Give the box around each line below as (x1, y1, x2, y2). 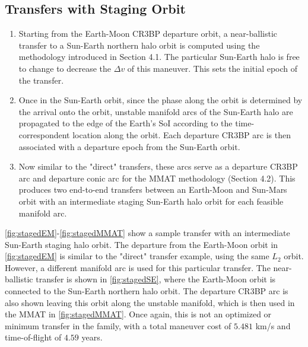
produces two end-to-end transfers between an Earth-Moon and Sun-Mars (18, 183, 287, 196)
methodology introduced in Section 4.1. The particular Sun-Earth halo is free (18, 50, 300, 63)
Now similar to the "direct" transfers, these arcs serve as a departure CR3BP (18, 160, 298, 173)
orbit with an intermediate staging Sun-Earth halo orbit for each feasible (18, 195, 284, 207)
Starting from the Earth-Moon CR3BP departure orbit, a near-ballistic (18, 27, 277, 40)
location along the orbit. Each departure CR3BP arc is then (72, 128, 291, 141)
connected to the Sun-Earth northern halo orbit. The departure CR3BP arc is (5, 285, 288, 297)
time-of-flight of (5, 331, 62, 343)
